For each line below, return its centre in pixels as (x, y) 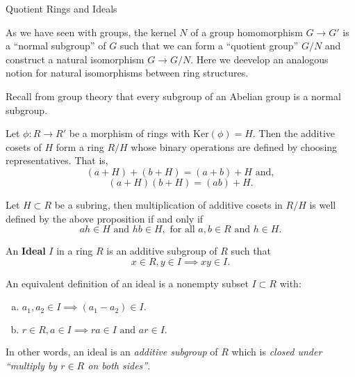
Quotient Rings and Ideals (61, 8)
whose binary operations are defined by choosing (234, 146)
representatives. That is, (57, 160)
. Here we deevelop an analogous (259, 59)
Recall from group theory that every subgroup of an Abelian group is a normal (173, 96)
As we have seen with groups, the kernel (91, 32)
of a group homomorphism (247, 32)
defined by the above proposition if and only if (105, 218)
